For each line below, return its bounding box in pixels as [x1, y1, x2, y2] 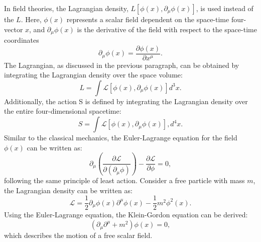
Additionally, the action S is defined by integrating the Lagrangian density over [4, 96, 248, 106]
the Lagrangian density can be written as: [4, 185, 133, 195]
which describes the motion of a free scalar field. [4, 230, 153, 240]
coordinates [4, 35, 39, 45]
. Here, [21, 14, 42, 24]
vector [4, 24, 23, 34]
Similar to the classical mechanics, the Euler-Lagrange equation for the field [4, 132, 237, 143]
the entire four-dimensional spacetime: [4, 106, 121, 116]
